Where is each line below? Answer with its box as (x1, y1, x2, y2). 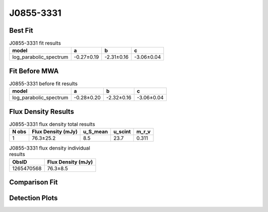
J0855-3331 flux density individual (9, 145, 90, 152)
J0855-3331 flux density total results (9, 121, 95, 128)
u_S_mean (83, 128, 108, 135)
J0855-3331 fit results (9, 40, 62, 47)
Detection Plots (9, 194, 58, 203)
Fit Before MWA (9, 67, 59, 75)
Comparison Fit (9, 178, 58, 187)
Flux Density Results (9, 107, 74, 116)
